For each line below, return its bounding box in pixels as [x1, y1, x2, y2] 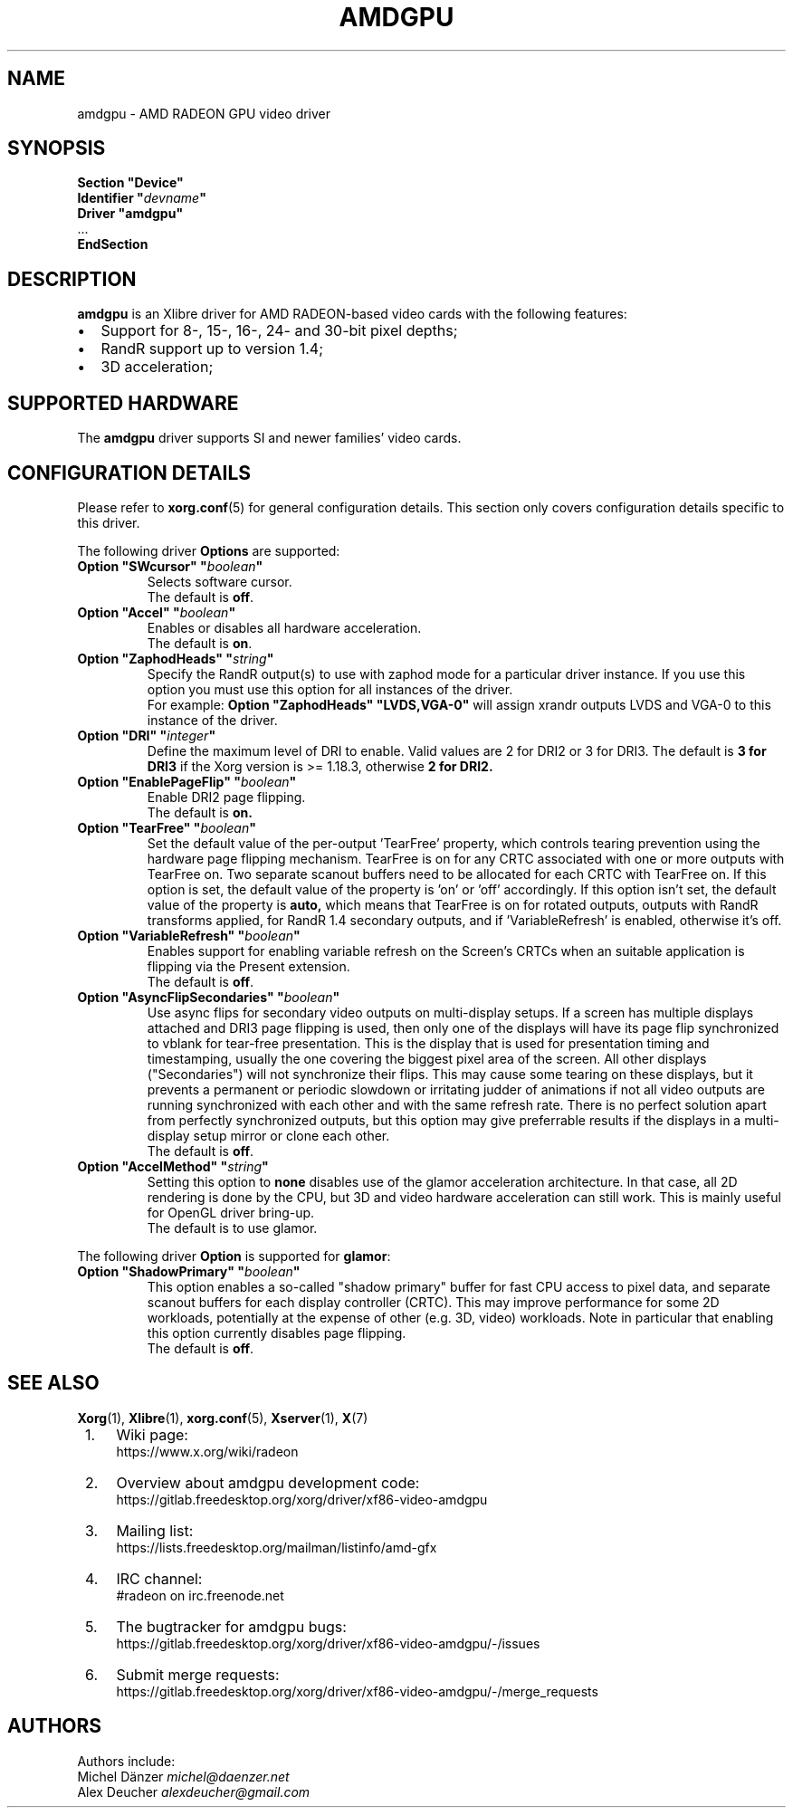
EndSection [77, 236, 148, 253]
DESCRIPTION [7, 267, 137, 291]
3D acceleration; [100, 358, 214, 377]
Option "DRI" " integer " [77, 727, 216, 743]
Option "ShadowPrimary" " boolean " [77, 1263, 301, 1279]
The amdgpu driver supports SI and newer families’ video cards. [77, 430, 462, 446]
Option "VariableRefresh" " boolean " [77, 927, 301, 943]
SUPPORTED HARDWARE [7, 391, 239, 415]
